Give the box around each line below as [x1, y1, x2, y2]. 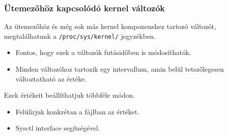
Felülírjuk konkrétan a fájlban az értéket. [15, 106, 140, 116]
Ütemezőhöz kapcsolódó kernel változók [4, 1, 165, 14]
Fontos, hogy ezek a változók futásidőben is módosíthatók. [15, 47, 191, 57]
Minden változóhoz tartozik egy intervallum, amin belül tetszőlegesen [15, 64, 224, 74]
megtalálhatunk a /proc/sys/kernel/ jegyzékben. [4, 30, 156, 41]
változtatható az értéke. [15, 73, 87, 83]
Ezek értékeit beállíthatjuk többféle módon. [4, 90, 135, 100]
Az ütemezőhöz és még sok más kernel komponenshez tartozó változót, [4, 21, 216, 31]
